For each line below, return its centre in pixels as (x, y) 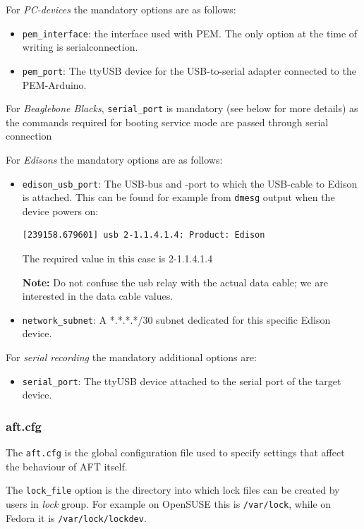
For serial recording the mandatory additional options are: (131, 357)
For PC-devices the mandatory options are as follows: (121, 9)
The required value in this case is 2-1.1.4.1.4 (117, 259)
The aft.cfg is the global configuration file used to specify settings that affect (175, 452)
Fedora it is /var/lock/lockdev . (76, 517)
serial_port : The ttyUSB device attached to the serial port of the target (182, 381)
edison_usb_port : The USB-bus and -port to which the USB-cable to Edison (190, 183)
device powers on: (60, 211)
